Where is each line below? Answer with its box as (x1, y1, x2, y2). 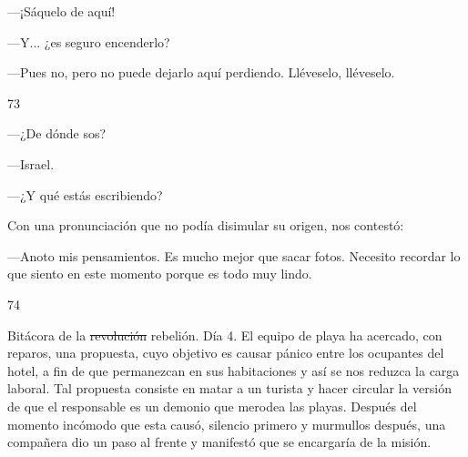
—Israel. (7, 154, 55, 173)
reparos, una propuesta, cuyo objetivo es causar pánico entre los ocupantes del (7, 343, 444, 362)
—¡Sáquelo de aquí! (7, 2, 116, 20)
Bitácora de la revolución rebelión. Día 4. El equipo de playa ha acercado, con (7, 325, 443, 344)
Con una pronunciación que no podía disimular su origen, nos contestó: (7, 216, 404, 235)
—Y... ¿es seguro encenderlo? (7, 32, 170, 51)
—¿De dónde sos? (7, 124, 107, 143)
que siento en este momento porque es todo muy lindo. (7, 264, 312, 283)
